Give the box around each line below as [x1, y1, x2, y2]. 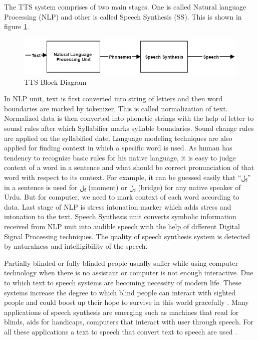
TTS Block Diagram [24, 76, 87, 87]
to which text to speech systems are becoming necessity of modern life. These [4, 277, 241, 287]
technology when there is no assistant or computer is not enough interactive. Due [4, 267, 253, 278]
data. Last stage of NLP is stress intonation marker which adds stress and [4, 201, 231, 212]
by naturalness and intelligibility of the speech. [4, 241, 148, 251]
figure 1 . [4, 21, 29, 32]
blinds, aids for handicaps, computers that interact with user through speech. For [4, 316, 253, 327]
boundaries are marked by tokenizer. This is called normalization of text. [4, 103, 228, 113]
